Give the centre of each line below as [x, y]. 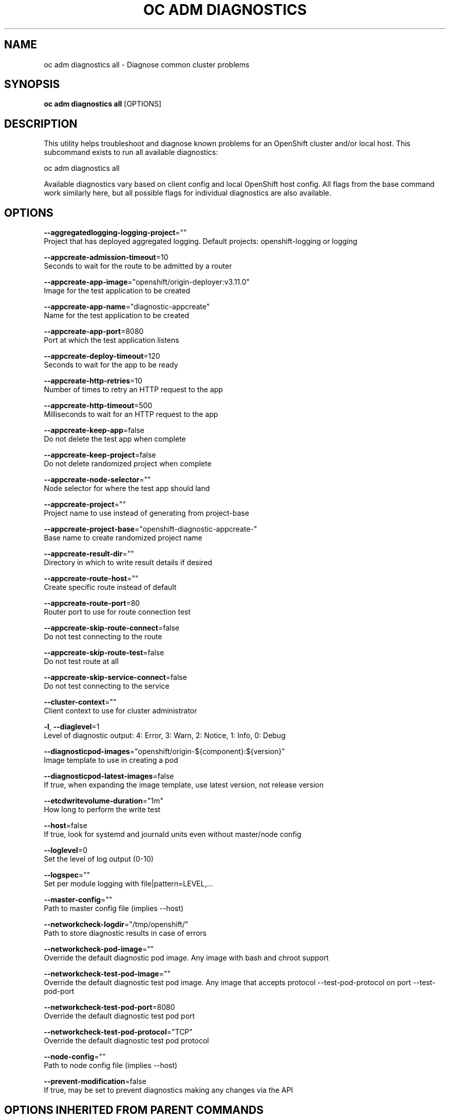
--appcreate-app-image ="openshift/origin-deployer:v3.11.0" [147, 282]
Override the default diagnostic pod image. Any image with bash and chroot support [186, 958]
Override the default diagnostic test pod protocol [126, 1041]
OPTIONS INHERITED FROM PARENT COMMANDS [134, 1110]
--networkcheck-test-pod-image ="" [107, 974]
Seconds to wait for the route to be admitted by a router [138, 266]
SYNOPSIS [32, 84]
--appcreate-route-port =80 [92, 603]
